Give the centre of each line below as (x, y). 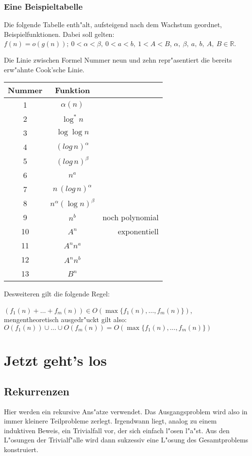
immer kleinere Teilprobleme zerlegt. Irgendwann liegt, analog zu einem (110, 421)
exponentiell (138, 231)
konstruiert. (21, 449)
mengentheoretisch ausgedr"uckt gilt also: (65, 319)
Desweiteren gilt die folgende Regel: (57, 294)
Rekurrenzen (37, 391)
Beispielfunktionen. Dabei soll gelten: (59, 34)
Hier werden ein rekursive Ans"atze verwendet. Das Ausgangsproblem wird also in (126, 411)
